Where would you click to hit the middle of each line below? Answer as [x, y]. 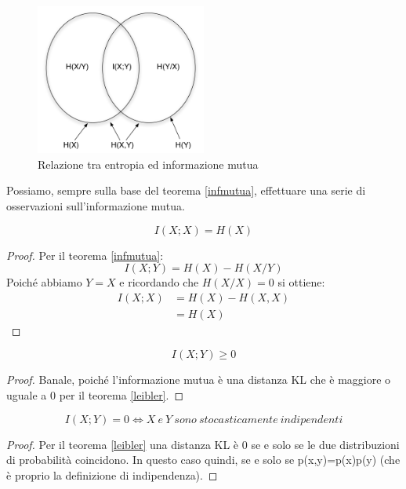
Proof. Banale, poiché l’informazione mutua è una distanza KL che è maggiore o [199, 380]
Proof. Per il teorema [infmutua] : [85, 255]
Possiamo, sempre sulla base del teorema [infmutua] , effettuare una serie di [186, 190]
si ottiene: [301, 282]
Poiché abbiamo [44, 282]
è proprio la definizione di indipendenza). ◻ [112, 474]
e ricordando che [159, 282]
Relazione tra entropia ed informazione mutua [148, 164]
